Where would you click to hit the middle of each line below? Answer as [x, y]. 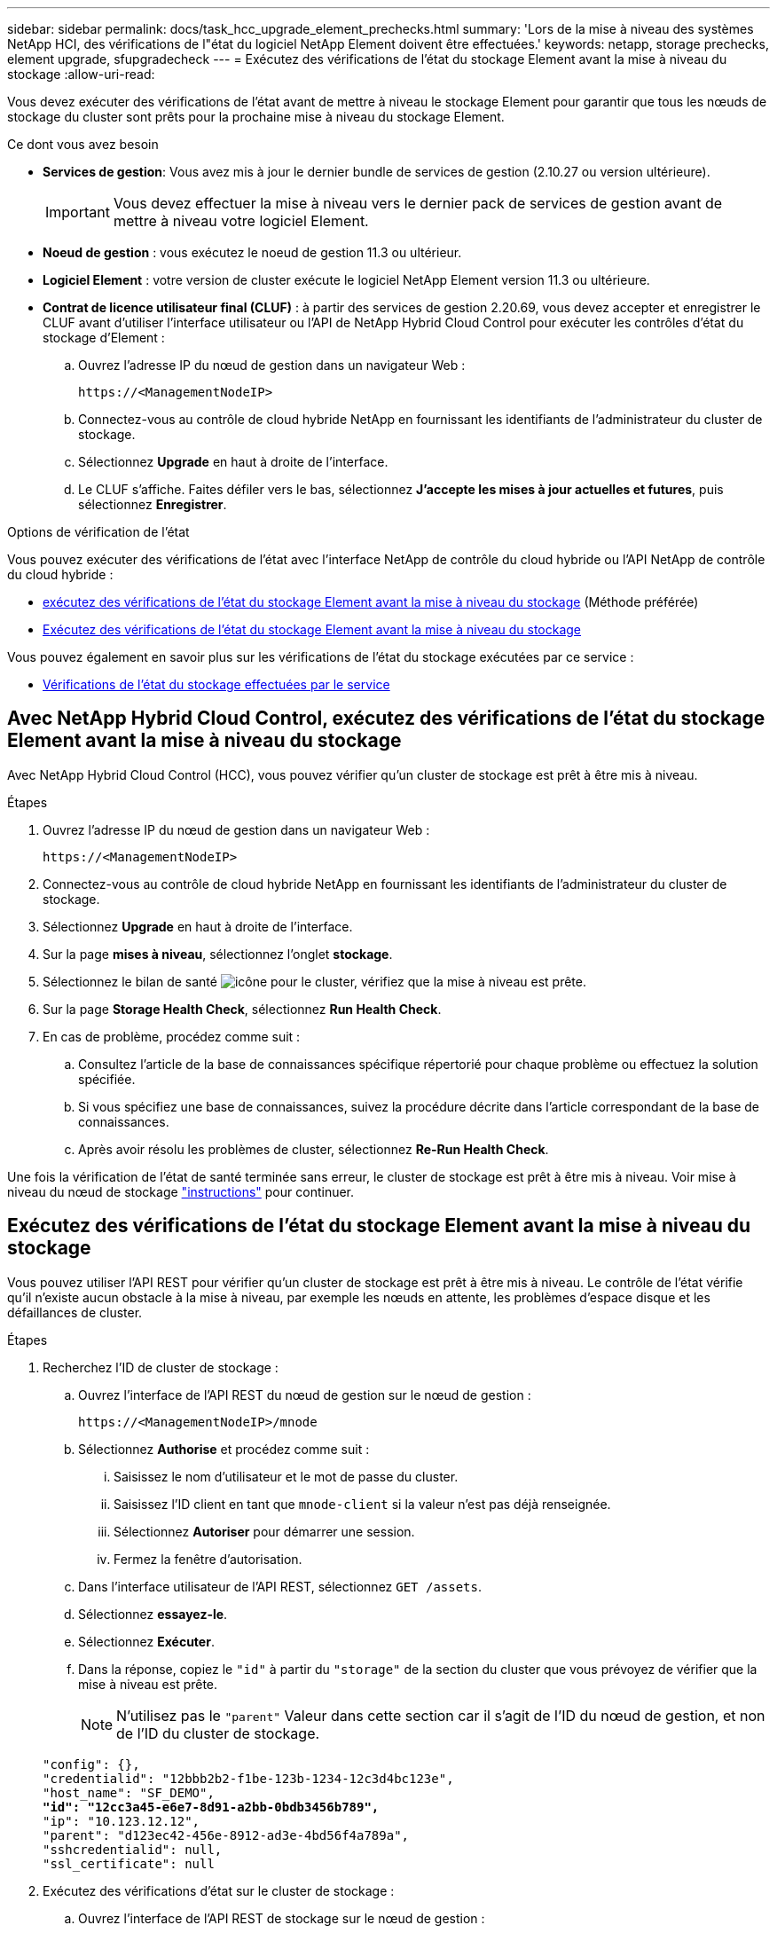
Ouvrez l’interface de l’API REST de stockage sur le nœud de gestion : [282, 1918]
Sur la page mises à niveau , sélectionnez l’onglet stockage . [218, 954]
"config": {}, [91, 1764]
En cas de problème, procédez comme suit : [172, 1036]
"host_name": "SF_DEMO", [129, 1792]
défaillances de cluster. [75, 1312]
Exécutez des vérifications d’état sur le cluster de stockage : [219, 1890]
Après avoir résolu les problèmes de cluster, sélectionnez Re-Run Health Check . [314, 1149]
